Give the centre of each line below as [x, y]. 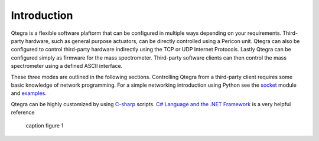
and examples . [29, 93]
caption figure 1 [45, 126]
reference [23, 113]
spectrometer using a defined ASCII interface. [67, 66]
